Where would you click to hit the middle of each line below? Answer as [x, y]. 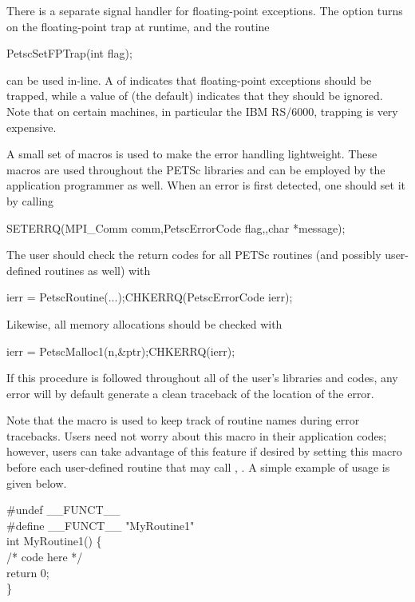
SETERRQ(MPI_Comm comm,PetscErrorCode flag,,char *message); [176, 227]
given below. [37, 482]
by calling [30, 200]
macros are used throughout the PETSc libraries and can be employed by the [196, 169]
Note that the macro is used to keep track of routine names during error [183, 420]
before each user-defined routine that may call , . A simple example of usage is [198, 467]
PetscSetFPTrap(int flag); [69, 53]
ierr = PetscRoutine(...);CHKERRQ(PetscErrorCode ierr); [150, 297]
